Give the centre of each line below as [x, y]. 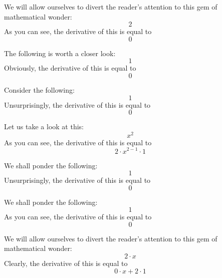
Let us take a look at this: [44, 126]
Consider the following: [39, 89]
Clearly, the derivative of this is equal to [66, 263]
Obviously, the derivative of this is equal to [70, 68]
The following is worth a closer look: [60, 53]
